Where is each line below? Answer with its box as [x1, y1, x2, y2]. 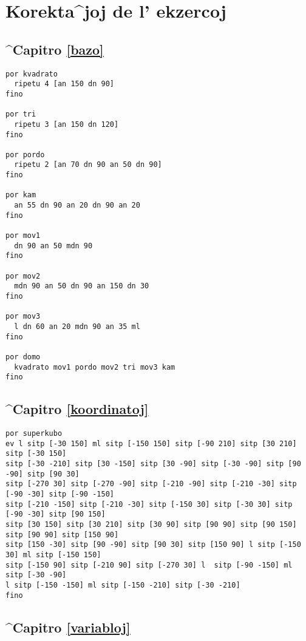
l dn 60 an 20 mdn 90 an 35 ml [14, 322, 140, 331]
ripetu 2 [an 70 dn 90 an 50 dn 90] [14, 160, 162, 169]
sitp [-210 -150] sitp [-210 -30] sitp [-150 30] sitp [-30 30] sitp [5, 500, 293, 509]
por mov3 [5, 312, 41, 321]
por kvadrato [5, 69, 58, 78]
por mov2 [5, 271, 41, 280]
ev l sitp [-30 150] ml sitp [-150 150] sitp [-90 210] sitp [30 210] [5, 439, 297, 448]
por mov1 [5, 231, 41, 240]
